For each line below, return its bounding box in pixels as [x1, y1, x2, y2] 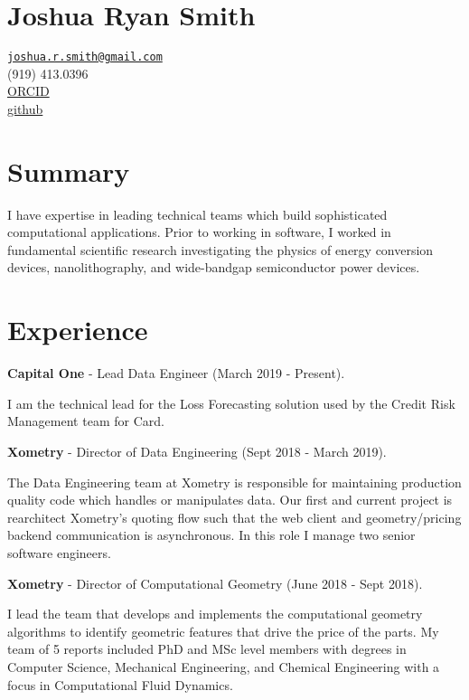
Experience [7, 311, 148, 348]
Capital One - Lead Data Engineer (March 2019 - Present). [7, 364, 345, 383]
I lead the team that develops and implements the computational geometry [7, 604, 423, 623]
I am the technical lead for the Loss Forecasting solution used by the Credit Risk [7, 393, 455, 412]
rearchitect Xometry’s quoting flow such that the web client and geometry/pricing [7, 507, 462, 526]
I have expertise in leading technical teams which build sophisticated [7, 204, 388, 223]
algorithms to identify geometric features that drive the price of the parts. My [7, 621, 439, 640]
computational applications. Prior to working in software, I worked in [7, 222, 391, 241]
